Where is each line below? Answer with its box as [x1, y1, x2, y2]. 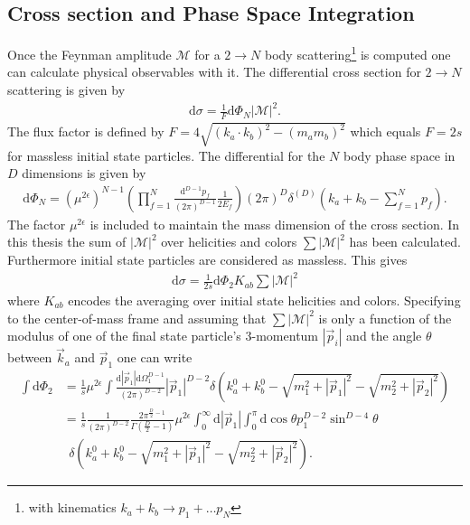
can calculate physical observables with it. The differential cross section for [7, 62, 421, 81]
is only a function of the [318, 308, 452, 327]
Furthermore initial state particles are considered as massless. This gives [7, 249, 408, 268]
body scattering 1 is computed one [264, 42, 451, 63]
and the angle [346, 326, 422, 345]
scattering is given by [7, 80, 126, 99]
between [7, 348, 52, 367]
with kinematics [28, 498, 117, 517]
